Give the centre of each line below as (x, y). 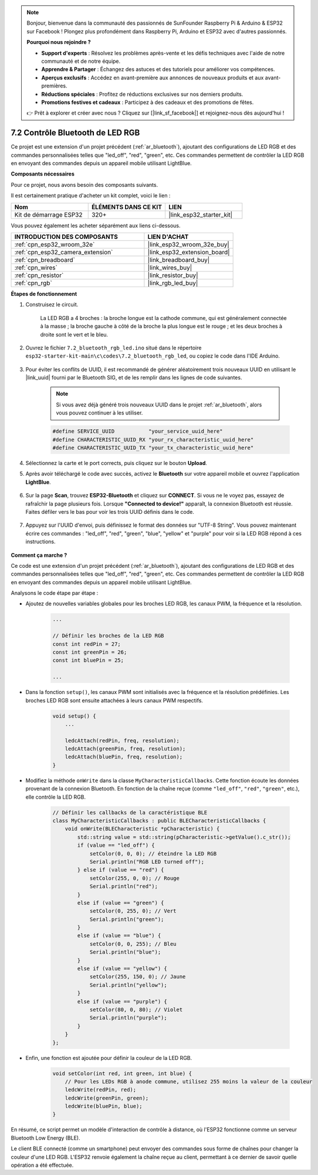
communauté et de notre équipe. (81, 61)
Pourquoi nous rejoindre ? (59, 42)
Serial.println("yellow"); (128, 985)
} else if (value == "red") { (121, 870)
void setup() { (74, 716)
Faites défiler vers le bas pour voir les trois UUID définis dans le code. (110, 511)
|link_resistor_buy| (173, 275)
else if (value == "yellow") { (122, 969)
